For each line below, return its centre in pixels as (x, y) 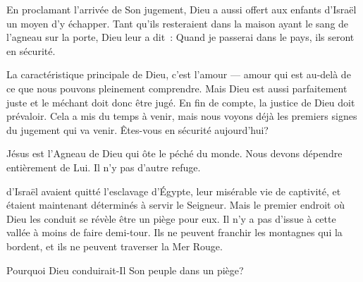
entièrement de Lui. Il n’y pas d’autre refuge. (104, 167)
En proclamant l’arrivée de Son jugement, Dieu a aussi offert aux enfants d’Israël (181, 9)
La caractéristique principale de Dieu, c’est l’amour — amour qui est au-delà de (179, 74)
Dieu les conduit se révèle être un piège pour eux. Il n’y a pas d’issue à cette (171, 218)
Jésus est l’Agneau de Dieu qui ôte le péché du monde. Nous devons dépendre (174, 153)
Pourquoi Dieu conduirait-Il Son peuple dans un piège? (125, 270)
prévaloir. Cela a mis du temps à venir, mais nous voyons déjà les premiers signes (182, 116)
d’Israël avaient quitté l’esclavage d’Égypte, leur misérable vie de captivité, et (174, 191)
